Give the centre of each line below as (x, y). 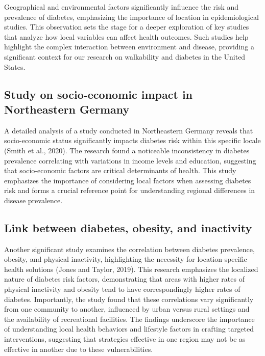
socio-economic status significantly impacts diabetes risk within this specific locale (132, 140)
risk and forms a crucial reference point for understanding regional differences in (130, 190)
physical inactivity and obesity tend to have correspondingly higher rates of (122, 289)
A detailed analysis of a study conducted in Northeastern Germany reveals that (129, 130)
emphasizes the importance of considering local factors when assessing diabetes (128, 180)
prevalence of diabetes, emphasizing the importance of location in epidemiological (131, 17)
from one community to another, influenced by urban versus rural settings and (127, 309)
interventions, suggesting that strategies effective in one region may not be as (125, 339)
